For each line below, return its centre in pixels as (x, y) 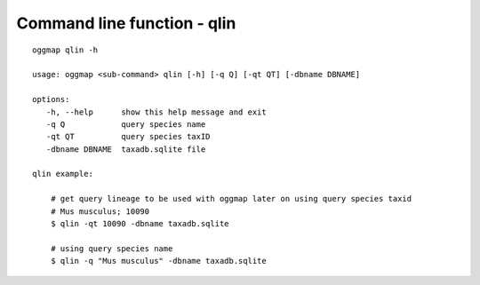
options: (51, 99)
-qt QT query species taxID (128, 137)
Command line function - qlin (126, 23)
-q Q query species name (126, 124)
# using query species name (112, 248)
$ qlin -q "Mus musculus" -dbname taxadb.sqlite (158, 261)
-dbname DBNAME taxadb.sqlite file (126, 149)
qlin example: (63, 174)
